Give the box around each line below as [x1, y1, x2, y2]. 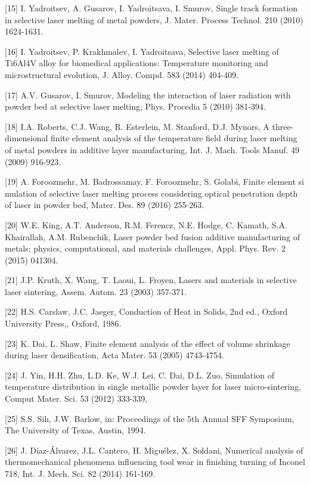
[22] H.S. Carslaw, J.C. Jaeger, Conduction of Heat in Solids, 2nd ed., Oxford [5, 305, 288, 318]
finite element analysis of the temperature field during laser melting [51, 132, 297, 144]
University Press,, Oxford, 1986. [5, 317, 122, 330]
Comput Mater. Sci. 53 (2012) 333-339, [5, 392, 148, 405]
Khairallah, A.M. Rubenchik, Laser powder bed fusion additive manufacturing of [5, 230, 300, 243]
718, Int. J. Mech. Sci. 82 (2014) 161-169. [5, 467, 156, 479]
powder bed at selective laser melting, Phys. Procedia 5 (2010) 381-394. [5, 100, 266, 113]
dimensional [5, 132, 48, 144]
